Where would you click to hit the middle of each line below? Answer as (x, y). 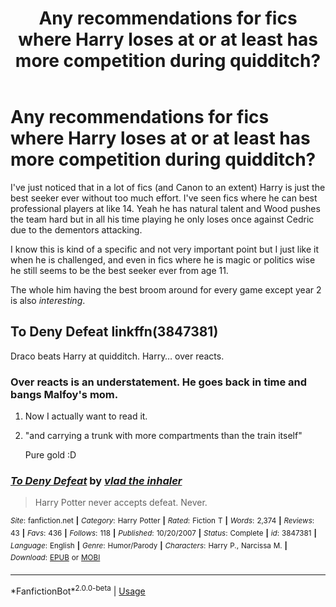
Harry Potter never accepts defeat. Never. (121, 503)
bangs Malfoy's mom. (64, 394)
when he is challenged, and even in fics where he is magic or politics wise (163, 259)
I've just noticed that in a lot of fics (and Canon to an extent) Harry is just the (168, 187)
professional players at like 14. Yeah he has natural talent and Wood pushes (165, 208)
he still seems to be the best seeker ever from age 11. (119, 270)
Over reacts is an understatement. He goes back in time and (159, 382)
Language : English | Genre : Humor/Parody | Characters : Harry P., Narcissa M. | (149, 545)
